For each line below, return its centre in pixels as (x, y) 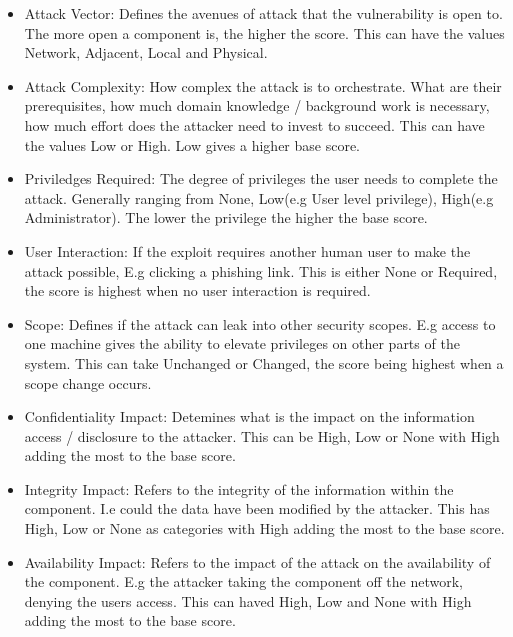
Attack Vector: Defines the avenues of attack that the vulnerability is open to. (263, 13)
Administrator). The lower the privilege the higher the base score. (226, 217)
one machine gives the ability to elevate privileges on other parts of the (242, 343)
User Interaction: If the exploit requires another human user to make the (247, 250)
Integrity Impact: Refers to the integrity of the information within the (239, 488)
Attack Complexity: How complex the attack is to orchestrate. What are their (263, 85)
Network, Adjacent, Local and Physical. (146, 52)
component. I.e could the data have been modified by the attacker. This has (257, 508)
